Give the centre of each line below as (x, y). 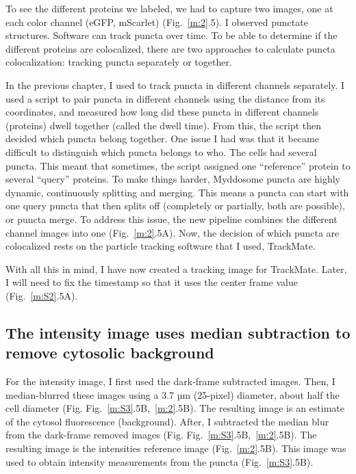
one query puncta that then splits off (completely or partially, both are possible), (175, 206)
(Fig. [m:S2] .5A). (42, 295)
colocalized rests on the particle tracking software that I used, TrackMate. (161, 246)
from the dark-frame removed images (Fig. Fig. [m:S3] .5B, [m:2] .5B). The (161, 435)
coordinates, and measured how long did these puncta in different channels (162, 112)
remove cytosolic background (110, 353)
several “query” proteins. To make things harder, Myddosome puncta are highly (173, 179)
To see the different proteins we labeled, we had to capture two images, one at (169, 8)
